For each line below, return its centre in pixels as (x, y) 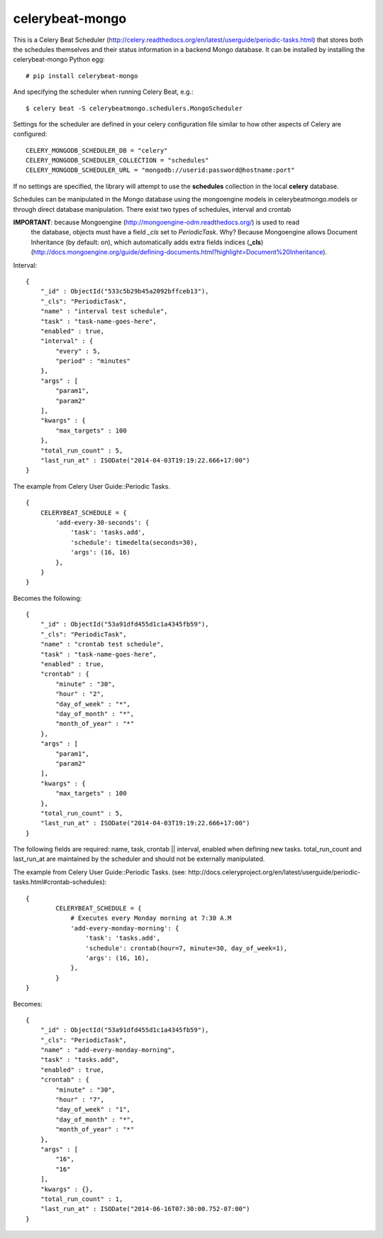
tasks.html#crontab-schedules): (60, 882)
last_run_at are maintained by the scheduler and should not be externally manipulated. (139, 859)
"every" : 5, (78, 351)
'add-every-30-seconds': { (102, 522)
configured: (30, 134)
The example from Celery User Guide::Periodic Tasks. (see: (100, 872)
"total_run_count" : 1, (82, 1199)
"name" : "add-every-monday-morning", (108, 1050)
